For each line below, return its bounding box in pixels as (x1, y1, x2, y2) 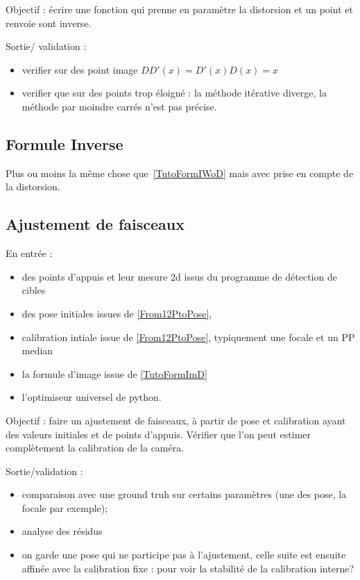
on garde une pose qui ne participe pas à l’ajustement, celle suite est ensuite (22, 547, 346, 562)
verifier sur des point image (22, 62, 138, 76)
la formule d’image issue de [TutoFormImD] (22, 366, 207, 381)
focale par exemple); (22, 500, 108, 515)
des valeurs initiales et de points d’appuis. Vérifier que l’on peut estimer (6, 426, 311, 441)
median (22, 343, 53, 358)
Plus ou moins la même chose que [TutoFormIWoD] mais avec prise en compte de (6, 165, 354, 180)
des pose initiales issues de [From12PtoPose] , (22, 306, 212, 320)
